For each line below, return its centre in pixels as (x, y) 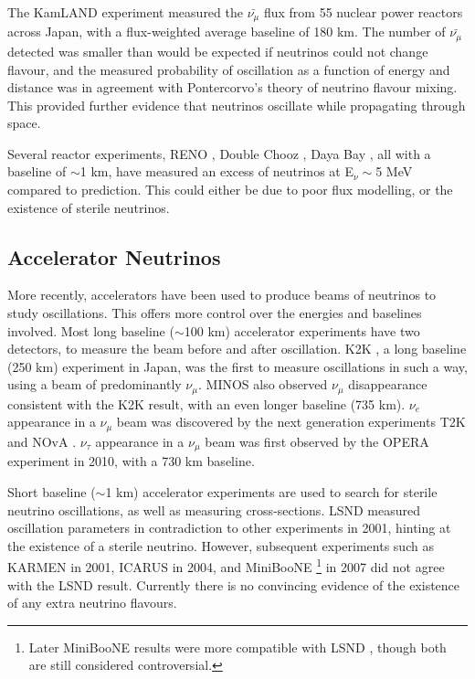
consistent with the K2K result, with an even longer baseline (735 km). (206, 403)
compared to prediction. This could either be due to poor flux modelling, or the (230, 190)
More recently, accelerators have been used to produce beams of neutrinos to (222, 295)
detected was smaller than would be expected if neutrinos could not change (218, 51)
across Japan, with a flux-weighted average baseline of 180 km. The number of (227, 32)
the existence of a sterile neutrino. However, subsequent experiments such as (221, 545)
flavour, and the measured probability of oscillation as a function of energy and (229, 69)
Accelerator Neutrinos (114, 256)
